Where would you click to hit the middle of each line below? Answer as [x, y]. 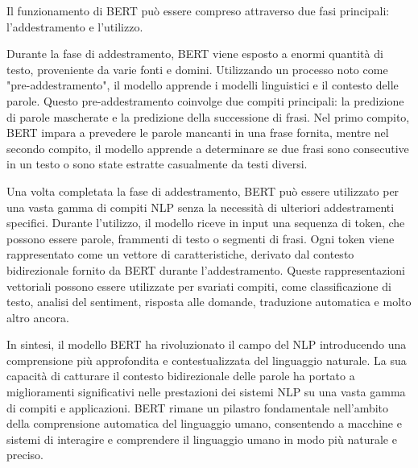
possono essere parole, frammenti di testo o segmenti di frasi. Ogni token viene [201, 238]
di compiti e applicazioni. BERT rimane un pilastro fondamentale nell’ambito [198, 407]
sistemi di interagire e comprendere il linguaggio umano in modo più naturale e [202, 439]
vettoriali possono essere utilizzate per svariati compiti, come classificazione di [199, 286]
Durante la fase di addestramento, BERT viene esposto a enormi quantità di [195, 54]
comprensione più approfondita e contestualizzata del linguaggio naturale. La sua [207, 360]
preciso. [25, 455]
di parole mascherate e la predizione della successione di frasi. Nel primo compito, [208, 116]
